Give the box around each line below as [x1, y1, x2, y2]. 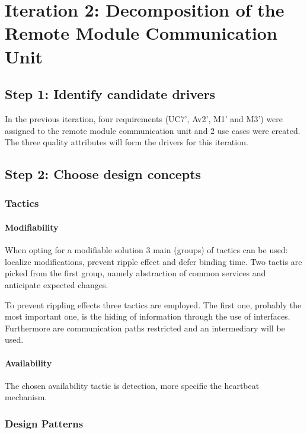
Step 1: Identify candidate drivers [5, 85, 216, 103]
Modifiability [5, 221, 59, 233]
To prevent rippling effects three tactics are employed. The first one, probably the [5, 298, 302, 311]
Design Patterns [5, 416, 84, 430]
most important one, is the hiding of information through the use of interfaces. [5, 310, 290, 323]
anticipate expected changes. [5, 278, 108, 291]
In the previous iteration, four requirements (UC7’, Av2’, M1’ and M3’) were [5, 112, 283, 125]
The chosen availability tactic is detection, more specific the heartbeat [5, 379, 260, 391]
